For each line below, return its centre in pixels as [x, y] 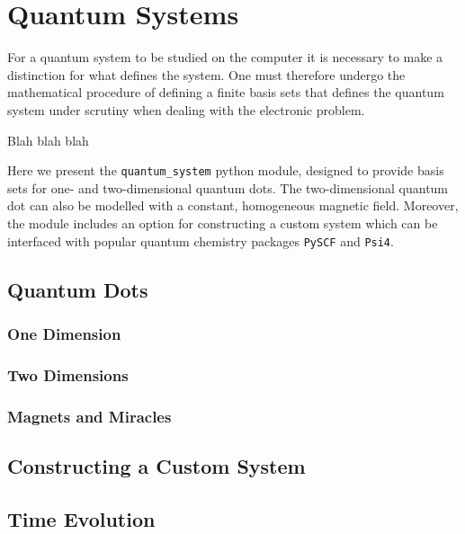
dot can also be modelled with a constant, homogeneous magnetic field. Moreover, [233, 205]
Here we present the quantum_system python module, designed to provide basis [226, 170]
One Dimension [64, 333]
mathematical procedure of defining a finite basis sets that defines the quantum [226, 92]
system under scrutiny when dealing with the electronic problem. [186, 109]
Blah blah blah [48, 140]
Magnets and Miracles [89, 416]
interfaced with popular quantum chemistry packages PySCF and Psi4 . [201, 240]
